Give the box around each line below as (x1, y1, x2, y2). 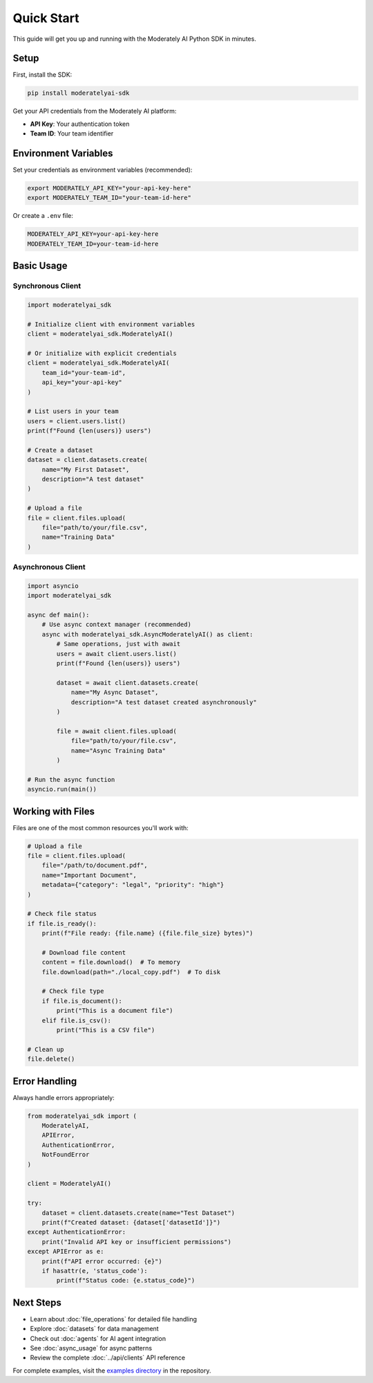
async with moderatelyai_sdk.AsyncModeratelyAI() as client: (41, 630, 254, 638)
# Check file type (41, 987, 104, 996)
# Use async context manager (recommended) (41, 621, 191, 629)
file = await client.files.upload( (56, 727, 178, 735)
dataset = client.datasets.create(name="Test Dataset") (41, 1209, 236, 1217)
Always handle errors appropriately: (12, 1093, 115, 1101)
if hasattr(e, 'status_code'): (41, 1267, 148, 1274)
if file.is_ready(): (27, 919, 97, 927)
